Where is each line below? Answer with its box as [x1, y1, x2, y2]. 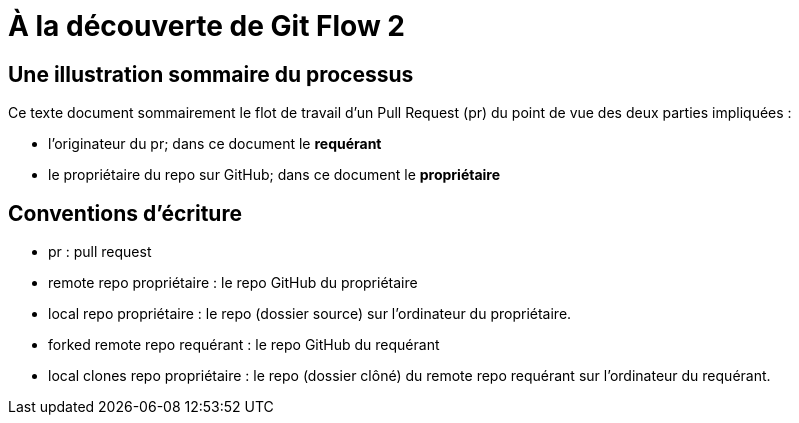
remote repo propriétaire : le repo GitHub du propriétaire [48, 274, 418, 292]
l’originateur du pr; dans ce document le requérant [48, 135, 382, 153]
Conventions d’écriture [8, 200, 242, 226]
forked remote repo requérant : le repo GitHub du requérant [48, 336, 440, 354]
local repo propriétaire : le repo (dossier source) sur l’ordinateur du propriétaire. [48, 305, 572, 323]
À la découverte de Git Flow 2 [8, 9, 405, 43]
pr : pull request [48, 243, 152, 261]
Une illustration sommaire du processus [8, 61, 414, 87]
